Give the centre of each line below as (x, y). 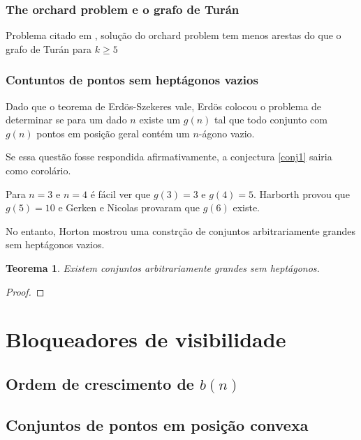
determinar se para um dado (66, 120)
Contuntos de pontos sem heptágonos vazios (132, 80)
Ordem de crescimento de (100, 383)
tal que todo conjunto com (271, 120)
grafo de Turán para (49, 48)
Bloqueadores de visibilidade (146, 339)
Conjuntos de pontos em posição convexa (157, 424)
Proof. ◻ (25, 291)
